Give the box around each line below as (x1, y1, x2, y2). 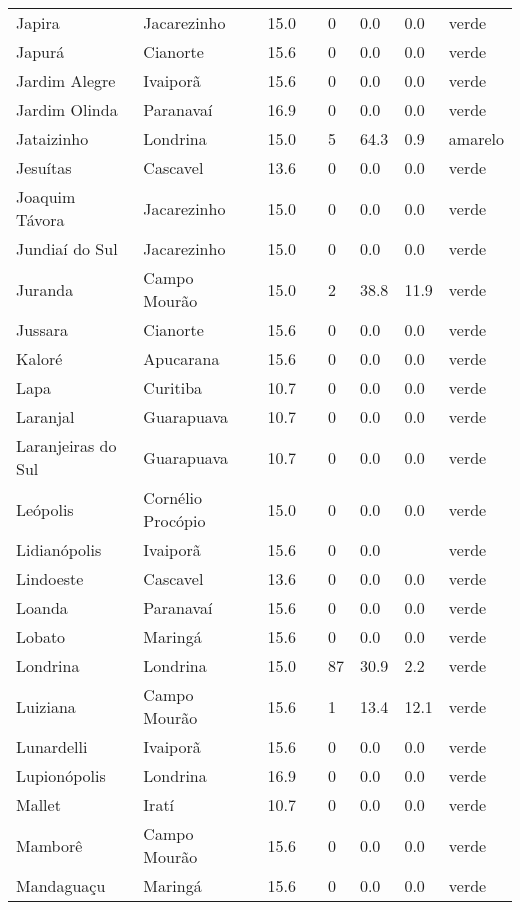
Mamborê (16, 833, 83, 857)
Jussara (16, 318, 69, 341)
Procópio (143, 509, 206, 532)
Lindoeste (16, 567, 84, 590)
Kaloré (16, 347, 63, 370)
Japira (16, 11, 60, 34)
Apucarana (143, 347, 220, 370)
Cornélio (143, 486, 203, 509)
